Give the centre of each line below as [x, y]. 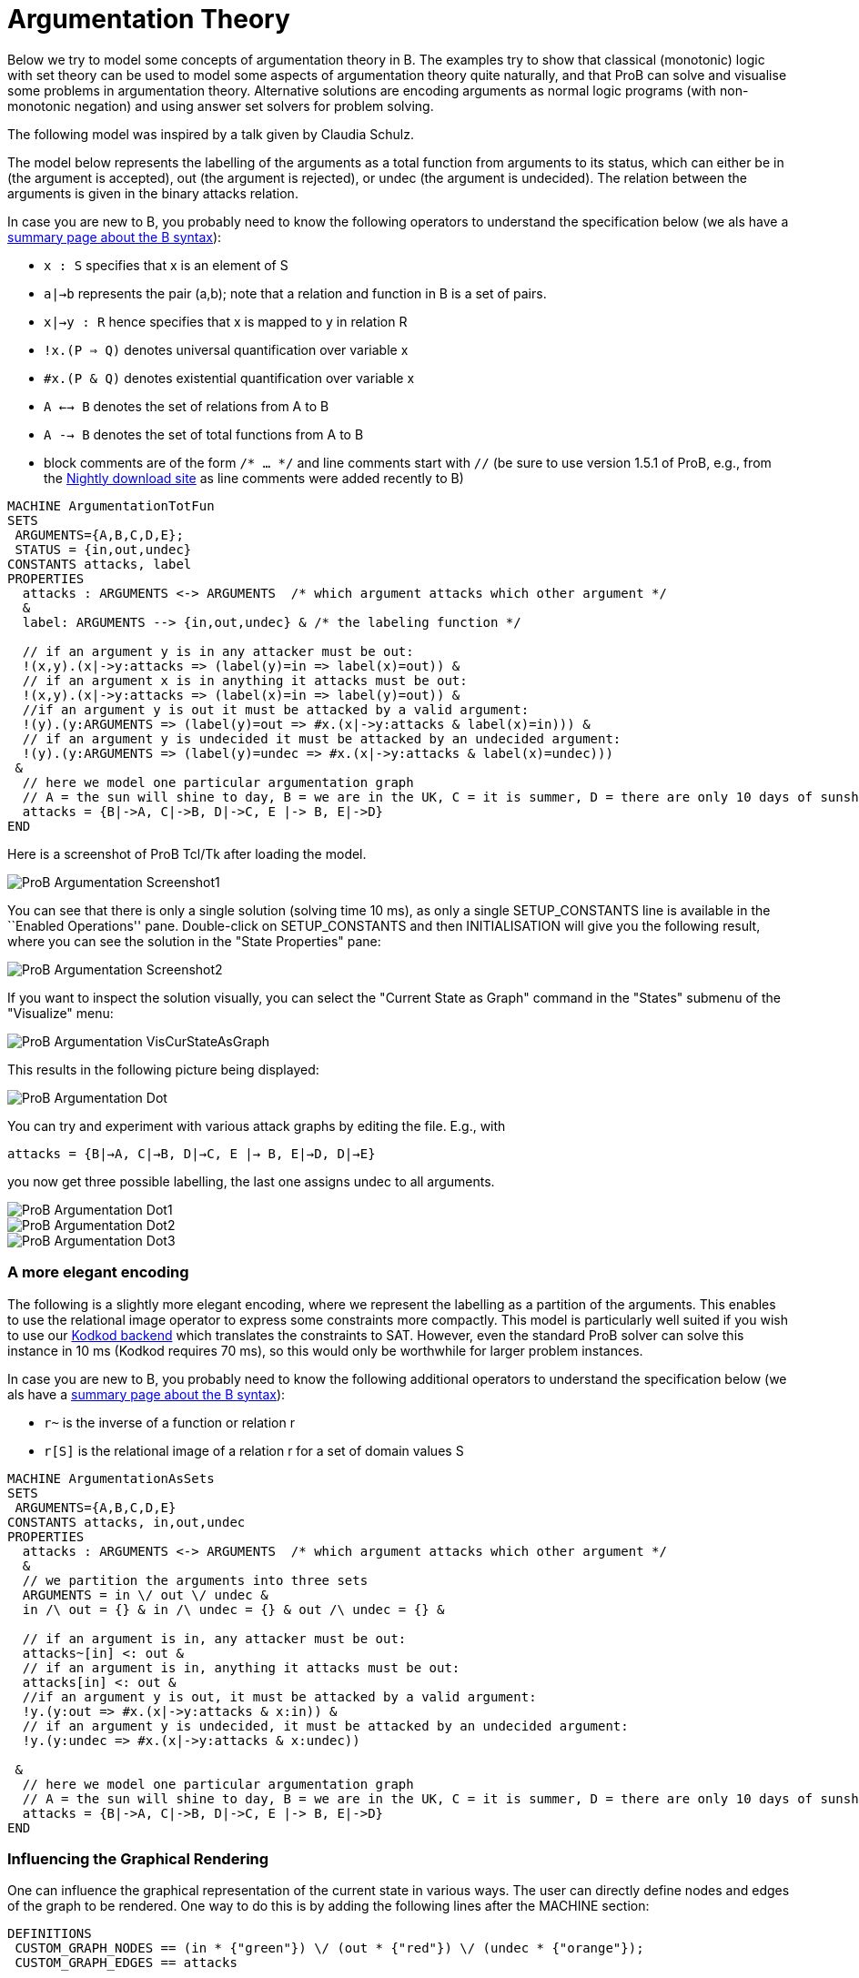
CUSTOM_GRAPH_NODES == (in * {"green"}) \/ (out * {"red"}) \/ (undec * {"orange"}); [329, 1948]
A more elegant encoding [98, 1272]
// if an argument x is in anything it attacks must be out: [245, 680]
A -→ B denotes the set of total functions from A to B [204, 434]
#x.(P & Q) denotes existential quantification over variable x [229, 378]
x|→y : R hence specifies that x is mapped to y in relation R [226, 321]
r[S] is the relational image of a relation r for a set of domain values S [254, 1450]
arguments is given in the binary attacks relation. [153, 193]
